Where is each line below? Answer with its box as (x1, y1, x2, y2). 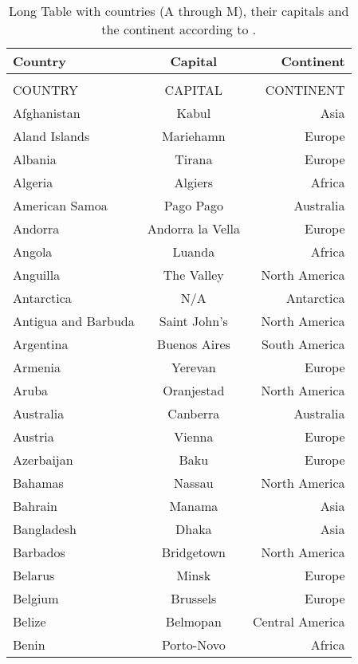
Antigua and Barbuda (13, 312, 135, 330)
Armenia (13, 358, 61, 376)
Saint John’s (159, 312, 228, 330)
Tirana (175, 150, 213, 168)
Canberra (167, 404, 220, 422)
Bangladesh (13, 520, 77, 538)
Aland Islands (13, 127, 90, 145)
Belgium (13, 589, 59, 607)
